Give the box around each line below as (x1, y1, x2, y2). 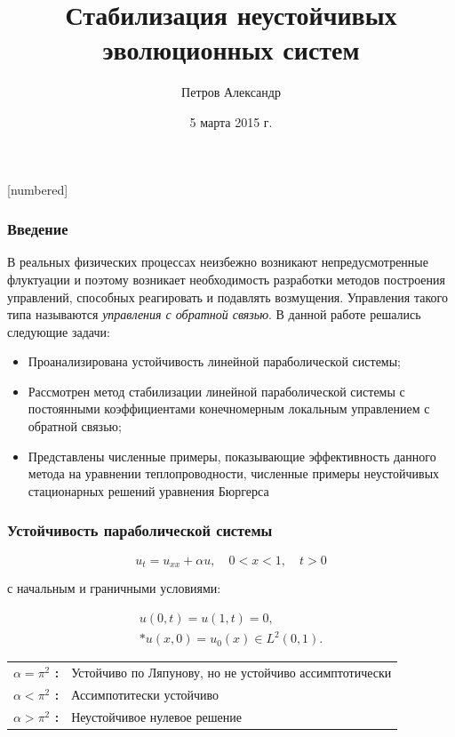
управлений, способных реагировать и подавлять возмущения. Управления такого (7, 287, 448, 306)
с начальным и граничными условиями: (7, 579, 221, 597)
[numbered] (7, 180, 68, 198)
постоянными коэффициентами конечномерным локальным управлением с (28, 399, 430, 418)
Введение (7, 218, 68, 240)
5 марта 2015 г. (189, 112, 273, 131)
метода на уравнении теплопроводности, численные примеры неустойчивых (28, 464, 440, 483)
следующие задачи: (7, 322, 110, 340)
